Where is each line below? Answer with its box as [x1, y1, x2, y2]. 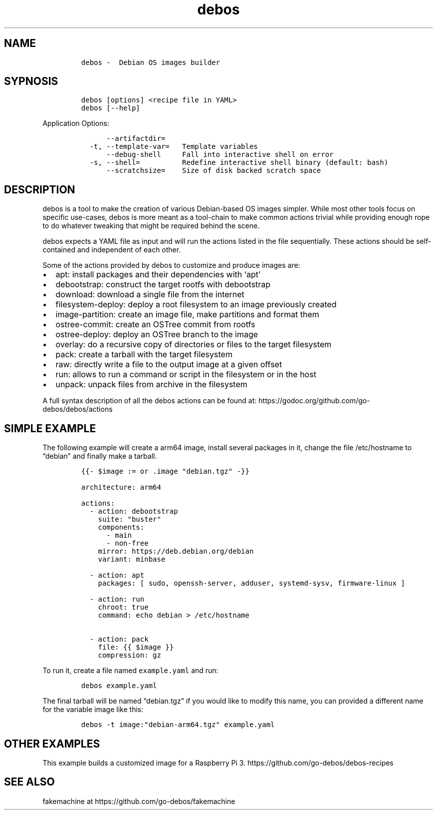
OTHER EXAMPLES [4, 737, 100, 750]
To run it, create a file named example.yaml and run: [42, 666, 218, 675]
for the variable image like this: [42, 705, 144, 714]
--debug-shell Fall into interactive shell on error [106, 150, 334, 159]
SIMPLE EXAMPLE [4, 422, 96, 435]
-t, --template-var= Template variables [89, 142, 258, 151]
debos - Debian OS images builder [81, 58, 220, 66]
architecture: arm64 [81, 483, 161, 492]
